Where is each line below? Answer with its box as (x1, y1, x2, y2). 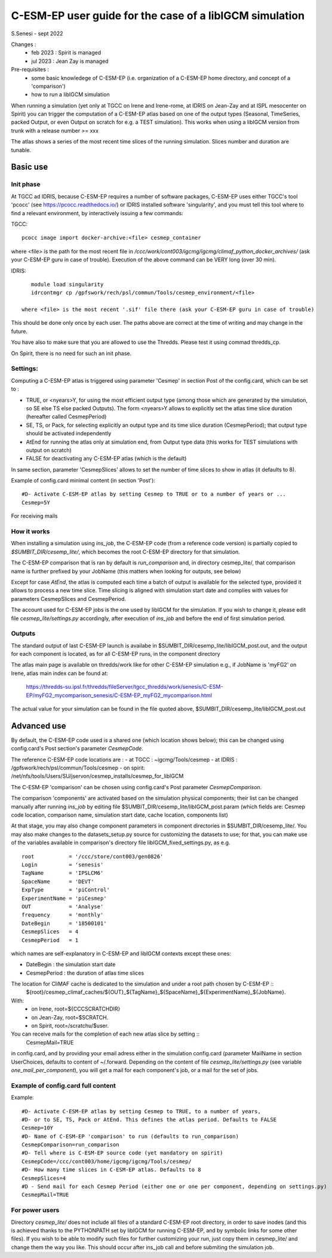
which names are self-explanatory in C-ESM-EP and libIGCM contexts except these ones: (11, 949, 231, 957)
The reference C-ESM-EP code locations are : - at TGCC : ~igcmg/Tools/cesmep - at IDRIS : (11, 756, 238, 763)
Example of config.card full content (11, 1081, 116, 1089)
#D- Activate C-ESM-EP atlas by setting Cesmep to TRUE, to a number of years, (21, 1108, 261, 1115)
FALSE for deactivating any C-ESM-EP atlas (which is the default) (26, 455, 187, 462)
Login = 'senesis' (21, 861, 104, 868)
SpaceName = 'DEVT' (21, 878, 94, 885)
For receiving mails (11, 512, 58, 520)
